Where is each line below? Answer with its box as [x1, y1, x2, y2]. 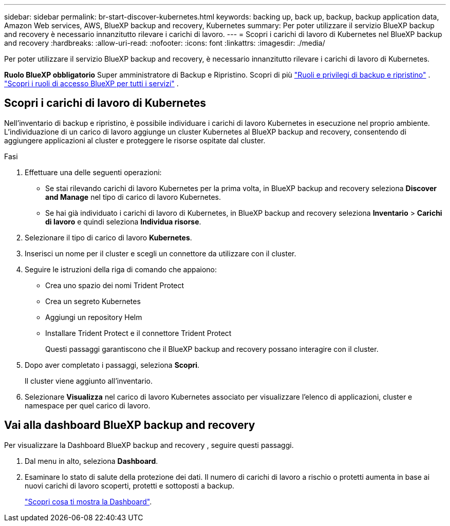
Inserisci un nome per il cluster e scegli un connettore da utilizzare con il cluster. [25, 249, 296, 258]
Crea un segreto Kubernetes [45, 296, 141, 306]
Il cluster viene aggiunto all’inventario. [25, 376, 153, 385]
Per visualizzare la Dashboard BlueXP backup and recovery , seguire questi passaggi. [4, 440, 294, 449]
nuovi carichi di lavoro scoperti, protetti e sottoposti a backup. [25, 481, 235, 490]
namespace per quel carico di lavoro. [25, 401, 151, 410]
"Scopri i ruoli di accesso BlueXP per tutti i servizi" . [4, 79, 179, 88]
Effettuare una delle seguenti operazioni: [25, 167, 162, 177]
